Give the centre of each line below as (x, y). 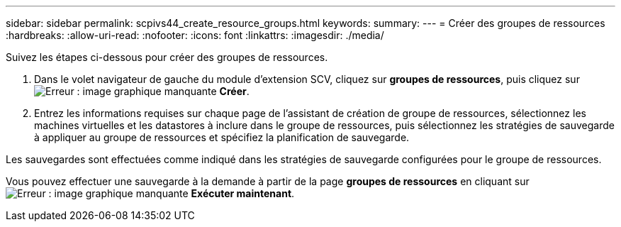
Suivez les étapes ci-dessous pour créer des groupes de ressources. (167, 57)
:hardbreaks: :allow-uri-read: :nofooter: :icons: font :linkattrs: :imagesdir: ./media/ (195, 35)
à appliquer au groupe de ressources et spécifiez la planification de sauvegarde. (222, 137)
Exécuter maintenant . (243, 193)
